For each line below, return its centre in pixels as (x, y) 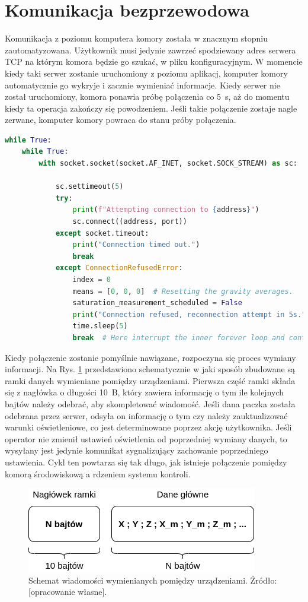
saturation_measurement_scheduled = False (157, 303)
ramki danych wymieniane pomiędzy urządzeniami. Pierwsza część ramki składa (150, 380)
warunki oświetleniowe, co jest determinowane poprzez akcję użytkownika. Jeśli (148, 427)
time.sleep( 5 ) (100, 326)
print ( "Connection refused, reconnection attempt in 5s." (189, 314)
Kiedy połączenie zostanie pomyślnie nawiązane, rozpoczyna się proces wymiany (150, 357)
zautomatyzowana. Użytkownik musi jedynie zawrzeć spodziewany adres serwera (150, 50)
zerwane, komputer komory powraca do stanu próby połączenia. (121, 120)
